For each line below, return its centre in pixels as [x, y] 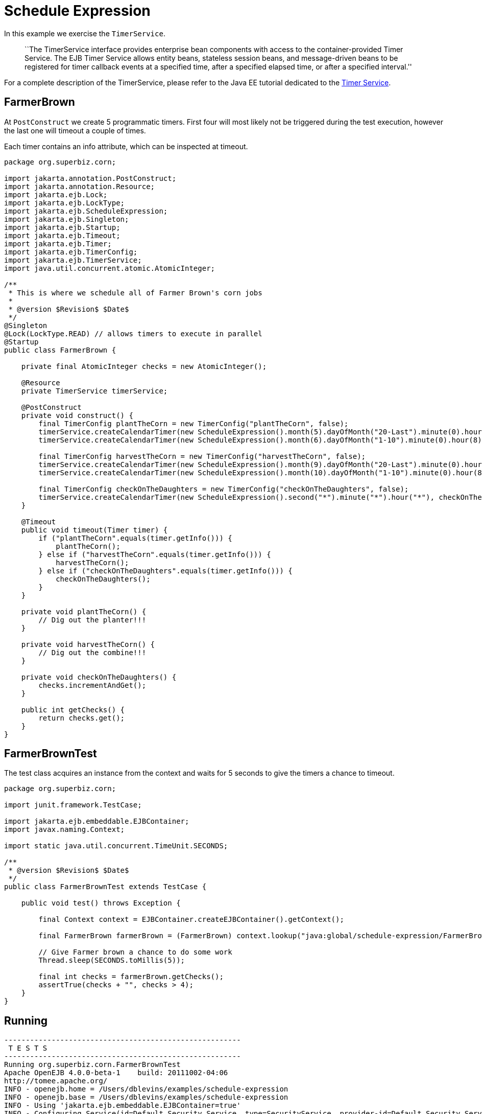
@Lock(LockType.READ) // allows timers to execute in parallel [133, 333]
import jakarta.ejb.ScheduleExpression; [86, 211]
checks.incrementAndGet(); [92, 685]
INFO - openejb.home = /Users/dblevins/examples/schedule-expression [146, 1089]
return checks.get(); [82, 718]
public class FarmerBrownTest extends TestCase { [105, 887]
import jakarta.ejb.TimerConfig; [71, 252]
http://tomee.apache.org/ [56, 1081]
